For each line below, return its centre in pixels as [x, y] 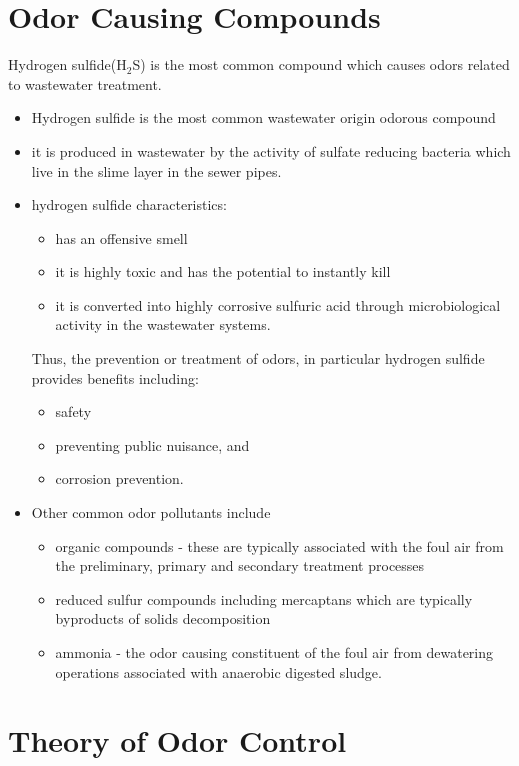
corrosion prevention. [119, 478]
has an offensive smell [121, 237]
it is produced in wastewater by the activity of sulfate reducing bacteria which [271, 150]
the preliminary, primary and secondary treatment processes [240, 565]
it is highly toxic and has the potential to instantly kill [223, 271]
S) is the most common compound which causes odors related [321, 64]
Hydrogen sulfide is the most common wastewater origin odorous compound [263, 117]
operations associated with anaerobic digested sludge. [218, 671]
